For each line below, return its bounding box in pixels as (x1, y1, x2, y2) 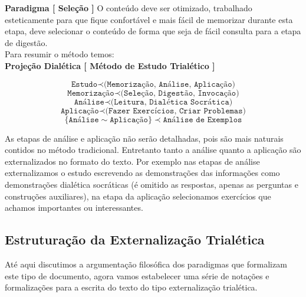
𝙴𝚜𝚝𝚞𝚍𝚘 (71, 80, 98, 89)
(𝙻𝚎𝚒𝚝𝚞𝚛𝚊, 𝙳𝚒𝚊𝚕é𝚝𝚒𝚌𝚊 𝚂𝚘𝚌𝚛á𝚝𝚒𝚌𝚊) (110, 97, 233, 106)
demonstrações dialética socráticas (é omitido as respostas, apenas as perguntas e (5, 178, 298, 190)
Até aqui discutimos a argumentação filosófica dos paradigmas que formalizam (5, 257, 287, 270)
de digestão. (5, 36, 48, 48)
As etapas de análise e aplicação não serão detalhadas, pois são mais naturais (5, 132, 284, 144)
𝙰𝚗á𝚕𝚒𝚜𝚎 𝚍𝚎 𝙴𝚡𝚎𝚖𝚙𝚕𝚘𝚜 (163, 115, 242, 124)
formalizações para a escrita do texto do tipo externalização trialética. (5, 281, 258, 293)
